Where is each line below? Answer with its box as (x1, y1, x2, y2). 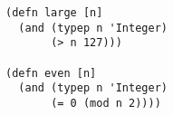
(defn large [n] (5, 6, 103, 19)
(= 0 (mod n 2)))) (51, 96, 161, 110)
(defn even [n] (5, 66, 97, 80)
